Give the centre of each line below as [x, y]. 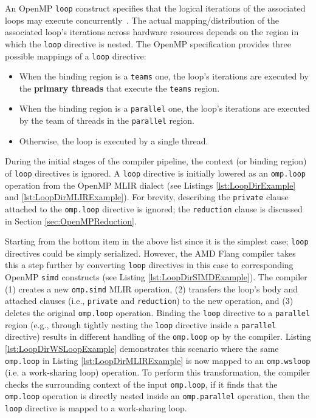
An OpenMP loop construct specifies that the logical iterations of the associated [155, 8]
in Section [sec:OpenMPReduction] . [71, 221]
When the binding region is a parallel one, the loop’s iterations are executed [164, 108]
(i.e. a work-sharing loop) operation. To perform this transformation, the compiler [158, 372]
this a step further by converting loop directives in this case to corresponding [149, 265]
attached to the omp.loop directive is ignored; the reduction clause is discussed [154, 208]
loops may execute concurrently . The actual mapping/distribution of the [142, 20]
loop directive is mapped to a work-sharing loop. [96, 408]
